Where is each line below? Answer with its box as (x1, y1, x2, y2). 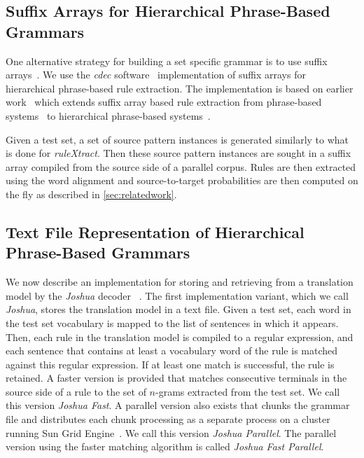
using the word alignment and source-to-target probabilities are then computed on (6, 173, 358, 188)
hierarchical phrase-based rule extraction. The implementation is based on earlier (6, 81, 353, 95)
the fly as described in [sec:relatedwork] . (6, 186, 177, 201)
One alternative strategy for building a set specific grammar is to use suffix (6, 53, 328, 68)
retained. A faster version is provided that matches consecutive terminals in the (6, 370, 347, 385)
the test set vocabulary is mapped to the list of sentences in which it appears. (6, 315, 339, 330)
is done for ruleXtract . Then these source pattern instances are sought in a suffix (6, 146, 351, 160)
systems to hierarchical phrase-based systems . (6, 108, 211, 123)
